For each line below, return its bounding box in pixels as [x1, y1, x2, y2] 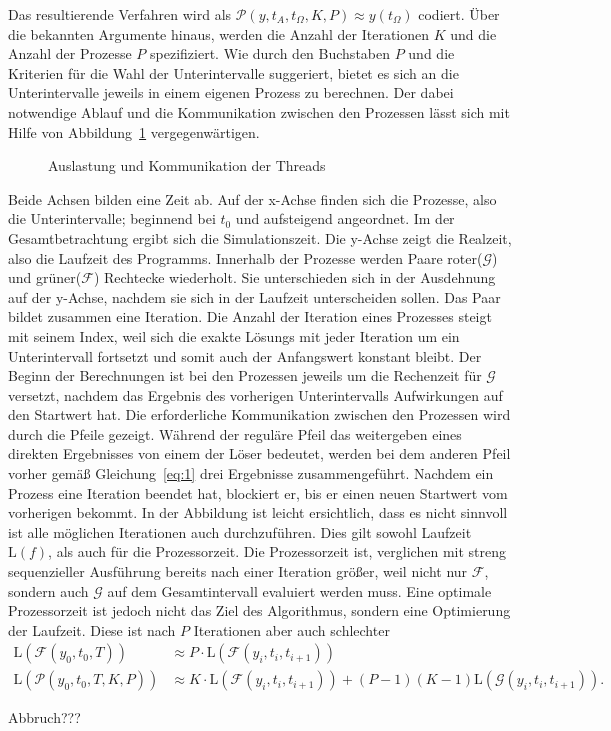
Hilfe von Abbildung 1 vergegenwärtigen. [8, 121, 260, 142]
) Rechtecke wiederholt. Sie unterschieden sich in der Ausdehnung [93, 267, 496, 288]
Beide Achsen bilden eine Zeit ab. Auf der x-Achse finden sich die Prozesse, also [8, 188, 497, 209]
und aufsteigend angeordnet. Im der [235, 208, 455, 229]
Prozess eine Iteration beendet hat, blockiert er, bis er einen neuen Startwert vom [8, 482, 508, 503]
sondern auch [8, 580, 89, 601]
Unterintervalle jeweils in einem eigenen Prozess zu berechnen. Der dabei [8, 82, 454, 103]
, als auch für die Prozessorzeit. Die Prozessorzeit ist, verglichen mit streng [48, 541, 506, 562]
